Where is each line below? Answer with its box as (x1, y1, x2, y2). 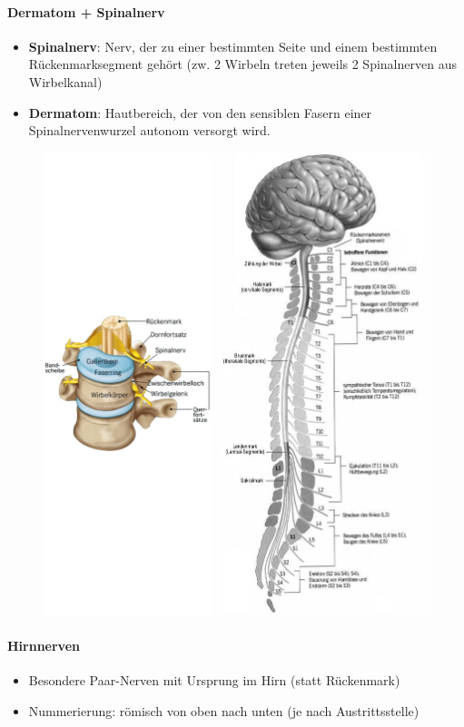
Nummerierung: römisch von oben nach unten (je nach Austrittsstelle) (28, 701, 420, 720)
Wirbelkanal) (28, 72, 103, 91)
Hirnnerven (7, 636, 80, 655)
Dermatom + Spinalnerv (7, 2, 165, 21)
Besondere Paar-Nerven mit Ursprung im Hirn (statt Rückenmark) (28, 671, 400, 690)
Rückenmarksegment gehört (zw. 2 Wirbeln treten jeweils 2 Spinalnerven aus (28, 54, 457, 74)
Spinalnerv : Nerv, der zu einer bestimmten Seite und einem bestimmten (28, 36, 438, 55)
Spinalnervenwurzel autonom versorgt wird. (28, 121, 271, 140)
